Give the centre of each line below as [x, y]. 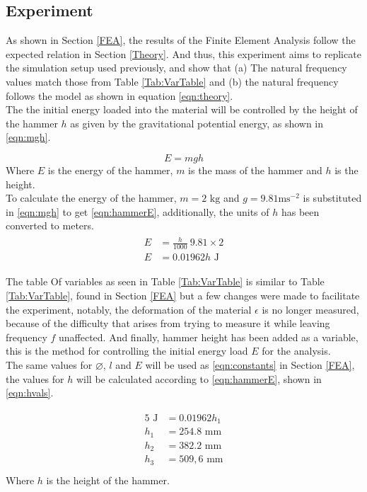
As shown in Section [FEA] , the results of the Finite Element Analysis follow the [181, 40]
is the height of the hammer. [108, 480]
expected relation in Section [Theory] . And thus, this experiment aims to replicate [183, 53]
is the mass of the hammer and [255, 170]
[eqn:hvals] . [30, 393]
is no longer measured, [310, 309]
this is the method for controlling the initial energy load [127, 351]
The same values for [49, 364]
